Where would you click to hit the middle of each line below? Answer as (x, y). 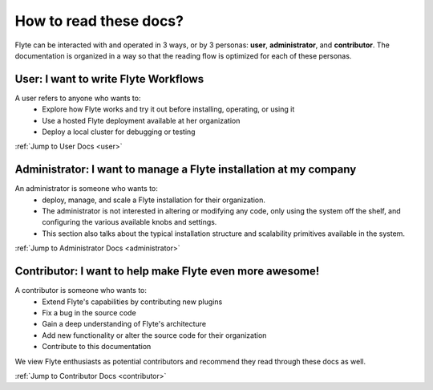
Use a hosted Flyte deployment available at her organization (141, 120)
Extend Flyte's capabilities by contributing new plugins (132, 302)
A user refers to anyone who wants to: (78, 98)
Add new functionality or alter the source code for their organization (154, 335)
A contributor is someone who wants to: (81, 290)
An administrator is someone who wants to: (86, 189)
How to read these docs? (99, 21)
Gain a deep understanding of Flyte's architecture (124, 324)
